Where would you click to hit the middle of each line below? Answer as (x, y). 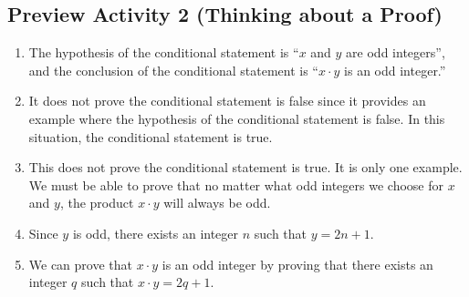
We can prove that (81, 264)
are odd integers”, (396, 52)
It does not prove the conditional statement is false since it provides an (227, 101)
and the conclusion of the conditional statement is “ (173, 70)
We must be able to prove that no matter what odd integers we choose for (236, 184)
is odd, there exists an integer (156, 233)
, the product (97, 203)
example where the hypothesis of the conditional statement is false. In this (237, 118)
